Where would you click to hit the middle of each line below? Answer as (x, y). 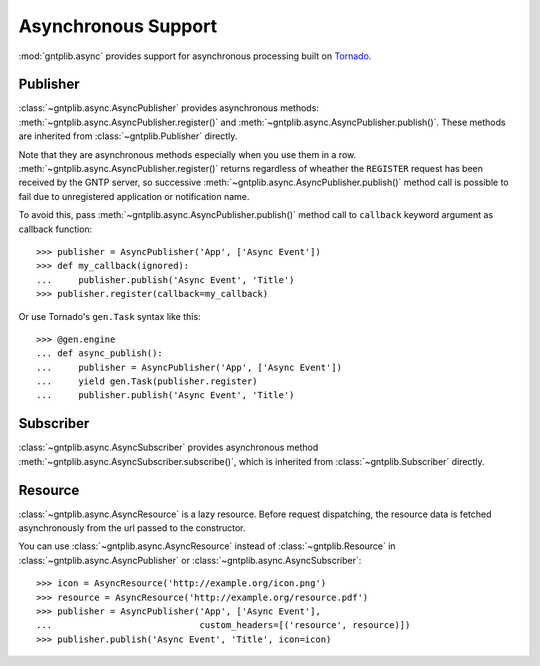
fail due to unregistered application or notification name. (134, 196)
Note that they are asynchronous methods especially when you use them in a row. (187, 154)
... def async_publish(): (100, 353)
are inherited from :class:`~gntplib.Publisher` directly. (128, 136)
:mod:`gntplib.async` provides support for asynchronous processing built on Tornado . (195, 56)
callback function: (55, 229)
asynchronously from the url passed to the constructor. (132, 528)
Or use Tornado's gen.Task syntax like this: (109, 316)
